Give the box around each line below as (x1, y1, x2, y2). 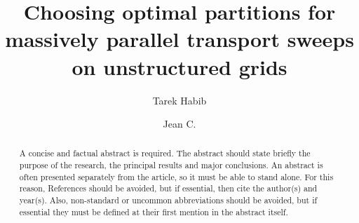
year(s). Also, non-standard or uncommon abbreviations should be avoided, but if (19, 194, 318, 206)
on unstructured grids (72, 52, 287, 81)
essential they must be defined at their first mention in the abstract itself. (19, 205, 288, 217)
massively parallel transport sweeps (5, 25, 354, 53)
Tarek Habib (152, 93, 207, 107)
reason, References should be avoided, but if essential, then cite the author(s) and (19, 182, 318, 194)
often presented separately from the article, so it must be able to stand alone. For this (19, 170, 334, 182)
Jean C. (163, 116, 196, 131)
